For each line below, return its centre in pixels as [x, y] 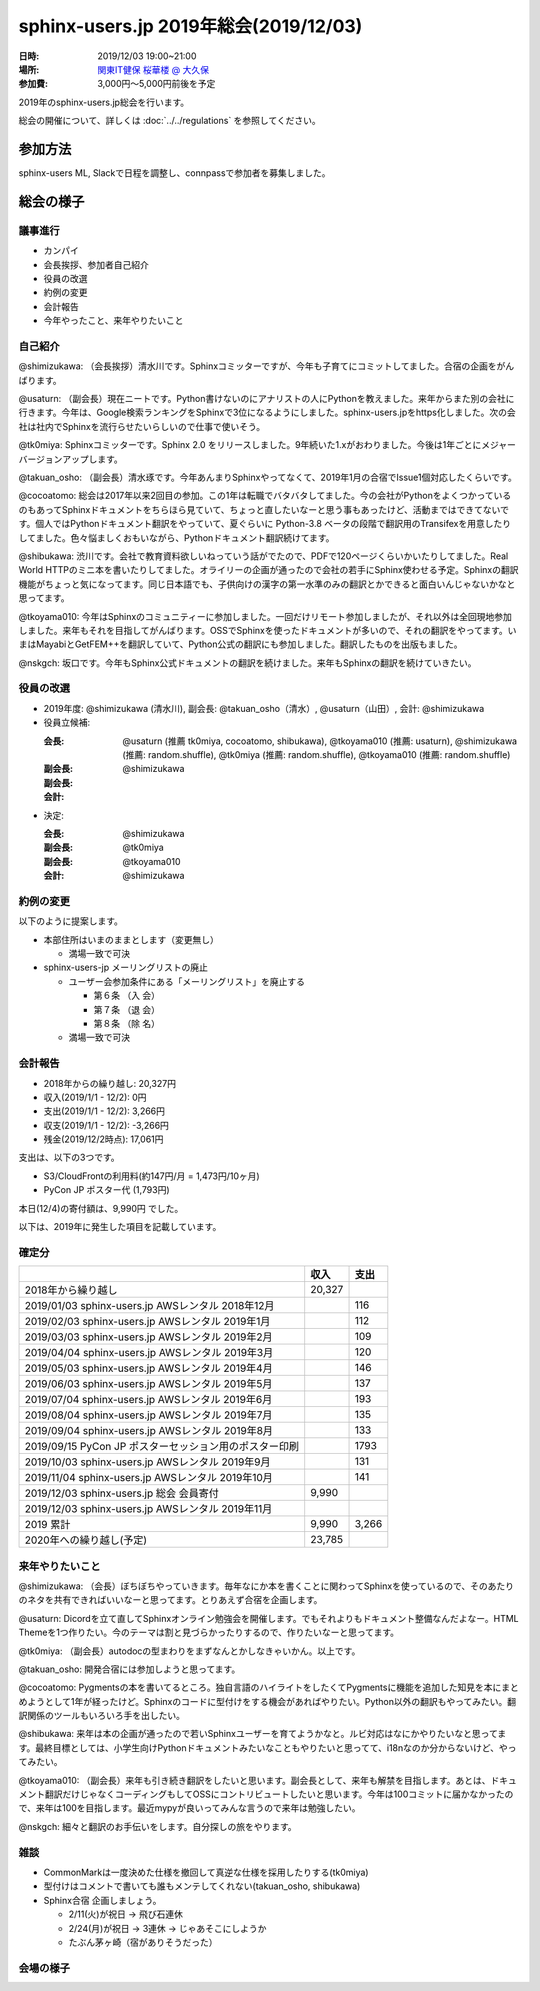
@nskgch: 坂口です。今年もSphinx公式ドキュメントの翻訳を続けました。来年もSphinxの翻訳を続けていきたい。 [247, 662]
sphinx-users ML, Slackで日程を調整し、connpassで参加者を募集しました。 [174, 173]
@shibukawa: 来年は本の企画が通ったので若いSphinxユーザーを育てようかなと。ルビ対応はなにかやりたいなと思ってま [262, 1734]
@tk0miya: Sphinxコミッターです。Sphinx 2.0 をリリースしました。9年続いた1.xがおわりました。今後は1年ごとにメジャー [267, 445]
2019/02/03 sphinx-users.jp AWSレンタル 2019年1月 [147, 1322]
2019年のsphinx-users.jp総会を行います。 [104, 102]
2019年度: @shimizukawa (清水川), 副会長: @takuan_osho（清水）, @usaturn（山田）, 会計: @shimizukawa [264, 708]
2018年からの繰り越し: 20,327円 [110, 1083]
